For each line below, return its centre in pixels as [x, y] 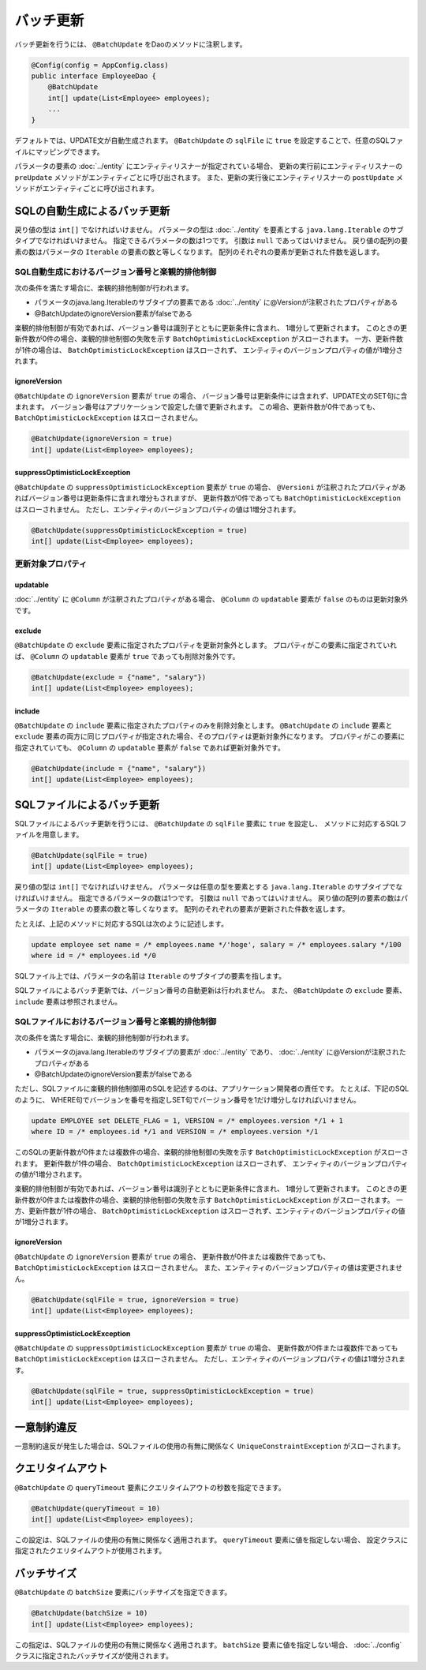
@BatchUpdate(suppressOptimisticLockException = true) [139, 530]
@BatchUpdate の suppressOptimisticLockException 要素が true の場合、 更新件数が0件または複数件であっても [206, 1348]
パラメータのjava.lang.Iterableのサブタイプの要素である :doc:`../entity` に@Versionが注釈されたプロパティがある [216, 302]
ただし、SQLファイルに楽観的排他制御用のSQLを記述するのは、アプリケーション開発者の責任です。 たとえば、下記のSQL [212, 1088]
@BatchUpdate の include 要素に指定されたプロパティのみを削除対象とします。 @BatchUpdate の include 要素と [204, 725]
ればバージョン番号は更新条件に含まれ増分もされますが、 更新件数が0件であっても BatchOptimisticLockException [208, 498]
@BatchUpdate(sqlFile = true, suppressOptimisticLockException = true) [173, 1391]
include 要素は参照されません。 [68, 1002]
